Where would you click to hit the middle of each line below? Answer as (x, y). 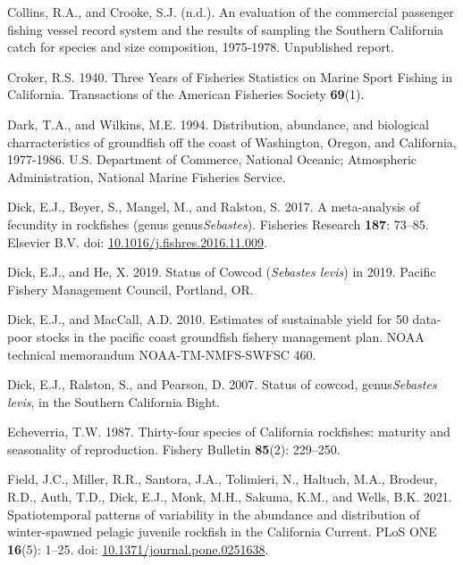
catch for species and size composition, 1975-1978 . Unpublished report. (201, 47)
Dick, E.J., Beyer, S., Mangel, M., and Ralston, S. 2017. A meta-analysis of (214, 207)
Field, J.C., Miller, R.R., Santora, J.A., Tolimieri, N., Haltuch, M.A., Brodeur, (223, 479)
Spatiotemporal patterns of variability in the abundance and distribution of (214, 514)
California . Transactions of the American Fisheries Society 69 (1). (186, 94)
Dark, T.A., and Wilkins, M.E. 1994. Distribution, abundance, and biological (218, 124)
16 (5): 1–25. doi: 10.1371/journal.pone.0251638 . (138, 548)
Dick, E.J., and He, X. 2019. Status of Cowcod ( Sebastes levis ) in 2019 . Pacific (222, 272)
